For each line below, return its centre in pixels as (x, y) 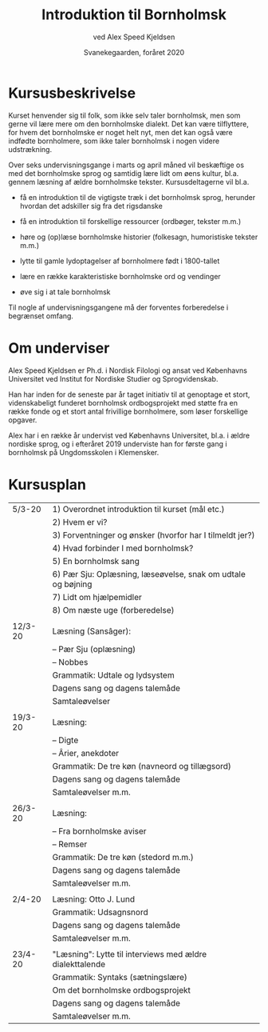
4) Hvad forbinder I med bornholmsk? (123, 548)
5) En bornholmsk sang (96, 561)
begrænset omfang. (41, 316)
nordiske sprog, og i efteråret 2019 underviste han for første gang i (118, 444)
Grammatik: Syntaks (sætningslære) (120, 977)
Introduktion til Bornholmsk (134, 15)
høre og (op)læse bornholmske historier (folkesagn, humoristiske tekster (139, 237)
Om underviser (59, 348)
